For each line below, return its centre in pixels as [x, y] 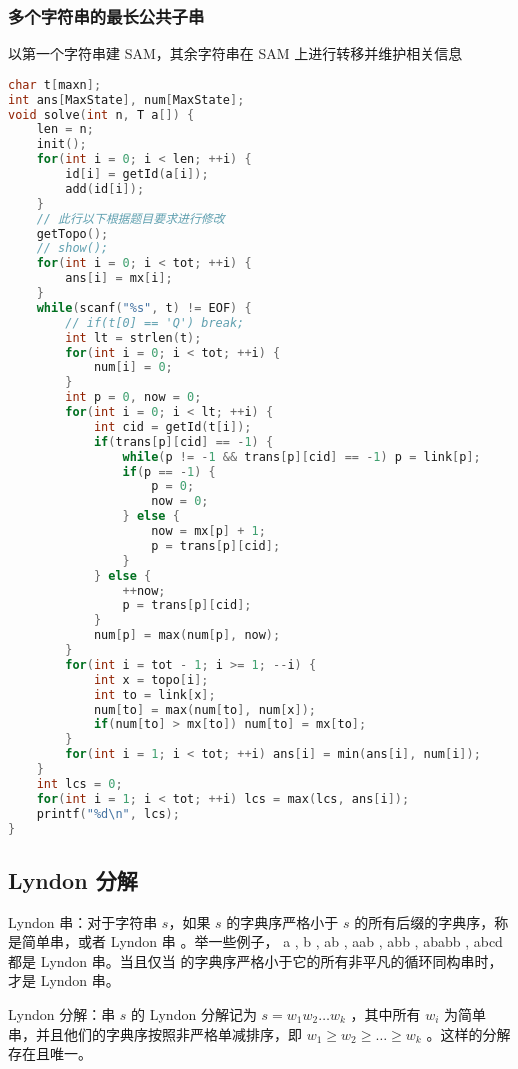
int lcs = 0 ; [79, 783]
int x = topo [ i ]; [151, 679]
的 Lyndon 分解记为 [194, 1014]
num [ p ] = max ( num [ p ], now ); [187, 635]
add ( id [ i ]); [105, 188]
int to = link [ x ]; [154, 694]
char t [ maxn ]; [55, 84]
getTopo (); [72, 233]
